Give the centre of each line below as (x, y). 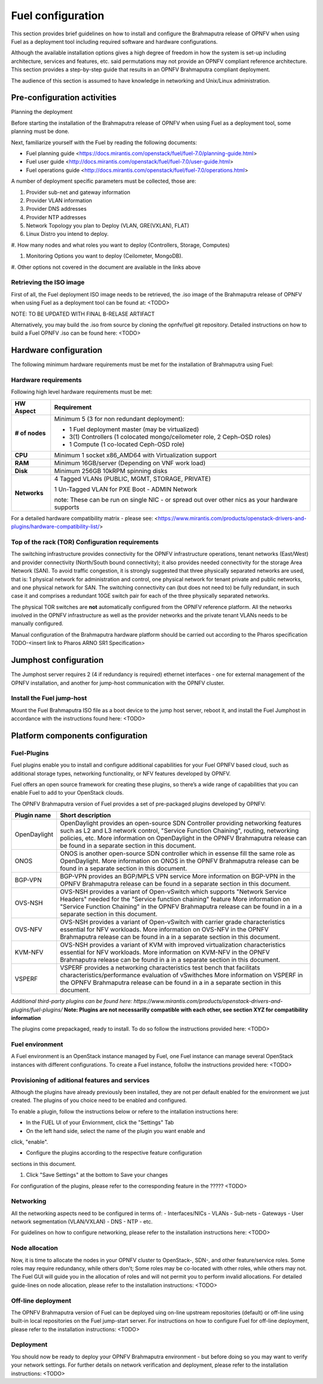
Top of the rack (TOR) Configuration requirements (85, 542)
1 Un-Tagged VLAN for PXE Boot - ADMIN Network (126, 489)
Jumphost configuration (57, 660)
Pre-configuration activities (64, 98)
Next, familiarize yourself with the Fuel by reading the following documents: (104, 142)
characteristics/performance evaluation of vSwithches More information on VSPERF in (182, 975)
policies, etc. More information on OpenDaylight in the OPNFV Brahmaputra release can (183, 838)
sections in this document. (44, 1164)
